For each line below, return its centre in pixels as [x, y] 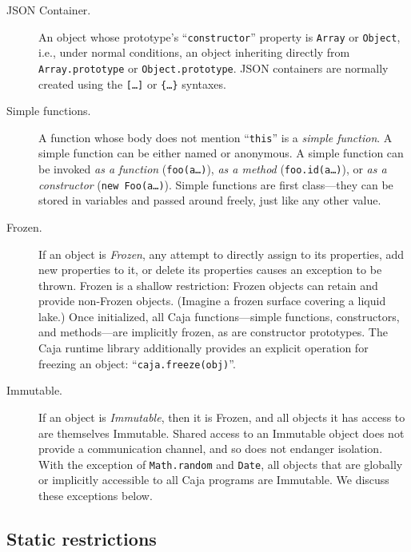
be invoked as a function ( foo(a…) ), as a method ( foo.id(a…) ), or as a [213, 169]
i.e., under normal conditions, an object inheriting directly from [194, 52]
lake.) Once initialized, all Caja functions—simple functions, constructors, [219, 316]
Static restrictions [82, 538]
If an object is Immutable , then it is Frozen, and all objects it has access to [222, 417]
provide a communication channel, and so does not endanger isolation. [211, 449]
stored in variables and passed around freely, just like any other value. [210, 200]
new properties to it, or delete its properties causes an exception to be [210, 270]
